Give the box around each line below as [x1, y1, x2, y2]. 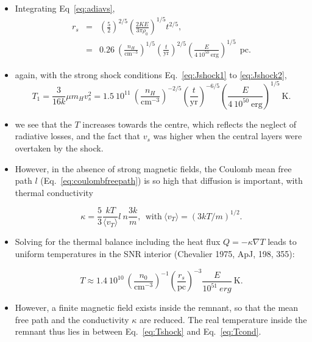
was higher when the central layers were [153, 129, 302, 142]
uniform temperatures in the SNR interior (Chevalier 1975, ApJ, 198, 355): [15, 247, 295, 260]
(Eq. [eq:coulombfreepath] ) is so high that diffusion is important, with [40, 174, 303, 187]
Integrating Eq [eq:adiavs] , [15, 2, 115, 14]
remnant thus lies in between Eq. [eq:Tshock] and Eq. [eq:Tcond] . [15, 325, 261, 338]
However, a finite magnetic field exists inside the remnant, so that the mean [15, 301, 299, 313]
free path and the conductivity [15, 313, 129, 326]
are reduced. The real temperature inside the [139, 313, 307, 326]
